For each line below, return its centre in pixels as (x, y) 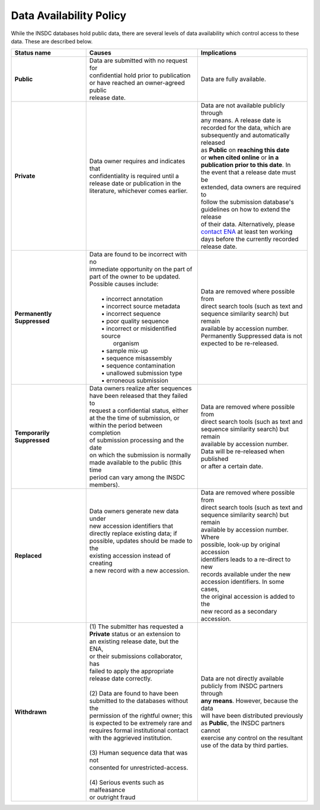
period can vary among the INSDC (137, 477)
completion (105, 433)
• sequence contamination (138, 366)
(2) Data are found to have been (134, 694)
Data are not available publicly (243, 106)
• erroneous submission (135, 381)
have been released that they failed (138, 396)
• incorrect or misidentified (139, 328)
